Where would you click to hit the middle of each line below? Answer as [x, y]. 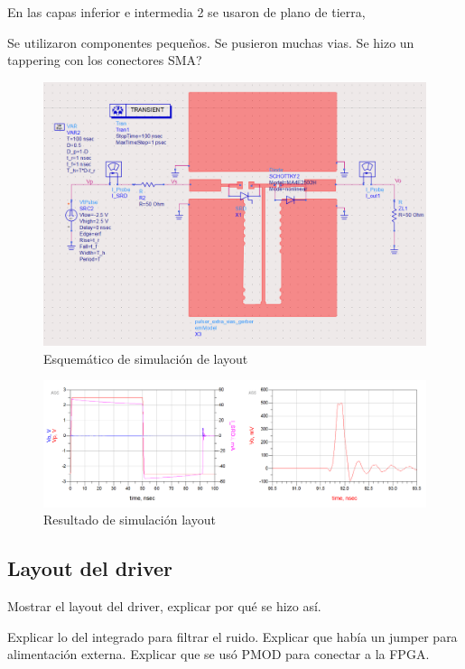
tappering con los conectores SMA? [105, 60]
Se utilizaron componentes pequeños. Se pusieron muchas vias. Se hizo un [211, 42]
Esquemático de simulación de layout [146, 358]
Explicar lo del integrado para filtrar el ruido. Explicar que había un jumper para [232, 636]
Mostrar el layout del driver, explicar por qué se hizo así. [164, 606]
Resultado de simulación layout [130, 520]
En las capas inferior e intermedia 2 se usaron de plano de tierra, [186, 12]
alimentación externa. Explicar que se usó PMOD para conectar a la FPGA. [219, 654]
